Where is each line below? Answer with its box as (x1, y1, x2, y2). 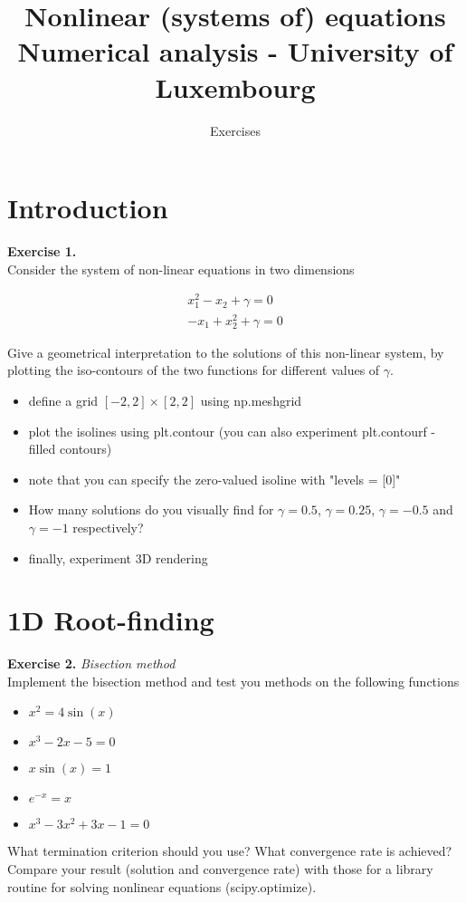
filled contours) (28, 439, 112, 458)
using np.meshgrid (200, 390, 302, 409)
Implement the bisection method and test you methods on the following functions (7, 671, 460, 690)
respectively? (72, 517, 144, 536)
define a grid (28, 390, 99, 409)
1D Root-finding (7, 601, 214, 639)
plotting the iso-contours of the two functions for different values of (7, 360, 380, 379)
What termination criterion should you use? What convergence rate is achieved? (7, 841, 452, 860)
